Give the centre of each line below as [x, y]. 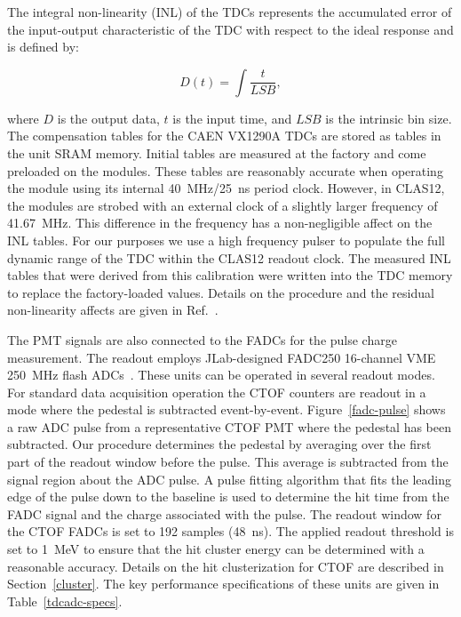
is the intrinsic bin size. [389, 118]
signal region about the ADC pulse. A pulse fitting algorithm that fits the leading [229, 479]
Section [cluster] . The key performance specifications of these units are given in [223, 584]
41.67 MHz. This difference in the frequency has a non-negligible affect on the [220, 223]
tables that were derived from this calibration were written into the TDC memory [230, 275]
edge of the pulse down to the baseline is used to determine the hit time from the [228, 497]
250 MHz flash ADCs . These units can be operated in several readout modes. [221, 375]
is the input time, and [232, 118]
